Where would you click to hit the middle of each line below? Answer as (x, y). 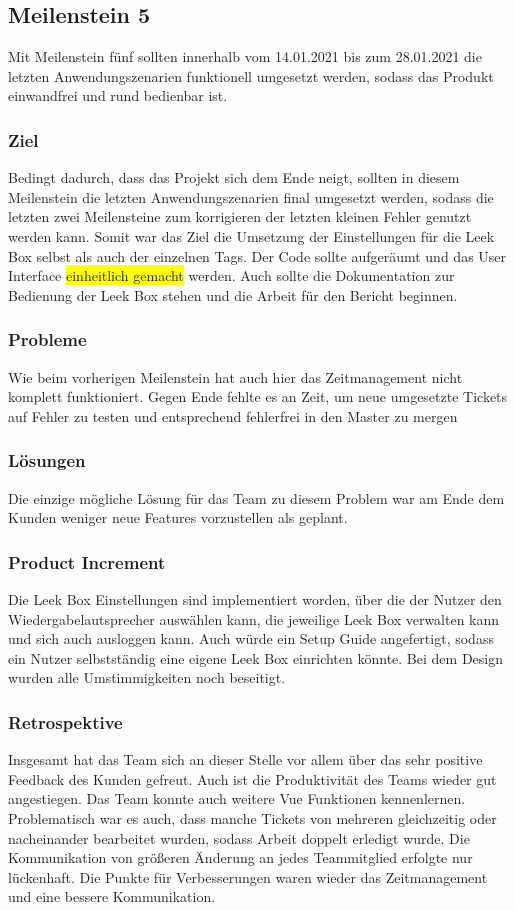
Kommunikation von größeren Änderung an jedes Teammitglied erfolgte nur (240, 857)
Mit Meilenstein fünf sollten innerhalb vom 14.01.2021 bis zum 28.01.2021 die (245, 56)
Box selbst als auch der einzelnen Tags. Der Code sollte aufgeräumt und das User (257, 255)
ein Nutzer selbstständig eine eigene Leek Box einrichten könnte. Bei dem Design (255, 657)
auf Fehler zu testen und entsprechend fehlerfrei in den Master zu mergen (233, 415)
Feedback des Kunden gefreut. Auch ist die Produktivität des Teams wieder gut (252, 778)
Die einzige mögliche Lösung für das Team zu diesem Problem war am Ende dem (256, 497)
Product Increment (87, 561)
